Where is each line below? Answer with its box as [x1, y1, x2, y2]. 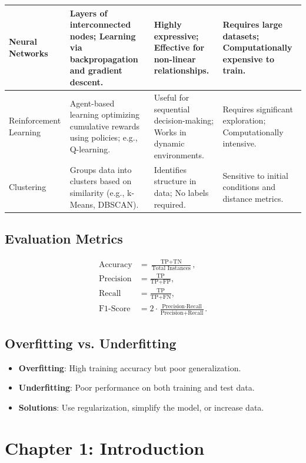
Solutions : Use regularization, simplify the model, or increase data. [18, 401, 264, 413]
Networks [9, 47, 48, 59]
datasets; [222, 29, 260, 42]
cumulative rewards [69, 119, 140, 132]
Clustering [9, 181, 46, 193]
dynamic [154, 137, 185, 149]
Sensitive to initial [222, 169, 288, 181]
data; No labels [154, 186, 209, 198]
